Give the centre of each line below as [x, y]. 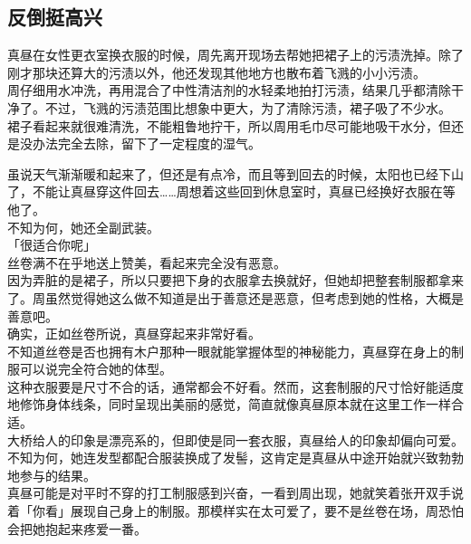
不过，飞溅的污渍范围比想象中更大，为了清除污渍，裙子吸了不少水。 [248, 107]
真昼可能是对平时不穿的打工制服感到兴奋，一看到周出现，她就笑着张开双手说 [235, 493]
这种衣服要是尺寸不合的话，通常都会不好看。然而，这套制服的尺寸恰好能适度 [235, 386]
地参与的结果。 [52, 475]
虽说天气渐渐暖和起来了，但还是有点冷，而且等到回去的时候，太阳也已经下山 [235, 173]
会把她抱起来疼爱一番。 [77, 528]
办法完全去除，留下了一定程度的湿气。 [146, 143]
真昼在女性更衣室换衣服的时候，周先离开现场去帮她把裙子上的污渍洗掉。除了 [235, 55]
